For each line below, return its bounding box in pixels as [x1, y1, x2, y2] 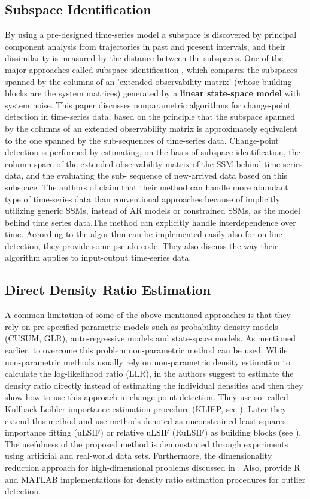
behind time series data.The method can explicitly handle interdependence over [5, 216, 296, 228]
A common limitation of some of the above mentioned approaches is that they [5, 309, 291, 321]
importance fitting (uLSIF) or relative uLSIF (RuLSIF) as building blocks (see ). [5, 426, 302, 438]
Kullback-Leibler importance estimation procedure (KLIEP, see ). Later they [5, 403, 287, 415]
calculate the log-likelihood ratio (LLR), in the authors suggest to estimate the [5, 367, 294, 380]
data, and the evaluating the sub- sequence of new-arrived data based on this [5, 169, 288, 182]
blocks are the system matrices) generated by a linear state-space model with [5, 87, 301, 99]
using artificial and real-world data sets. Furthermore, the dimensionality [5, 449, 272, 462]
